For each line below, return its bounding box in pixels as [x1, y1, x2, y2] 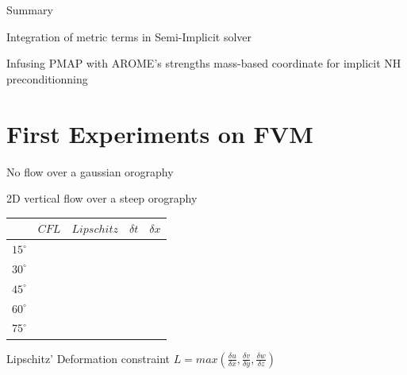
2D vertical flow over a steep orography [6, 190, 198, 207]
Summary [6, 2, 53, 17]
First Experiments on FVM [6, 117, 313, 149]
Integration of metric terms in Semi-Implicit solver [6, 28, 252, 44]
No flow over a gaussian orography [6, 163, 174, 180]
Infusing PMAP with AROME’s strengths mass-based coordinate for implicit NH [6, 55, 401, 72]
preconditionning [6, 70, 88, 87]
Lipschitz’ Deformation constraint [6, 350, 170, 366]
